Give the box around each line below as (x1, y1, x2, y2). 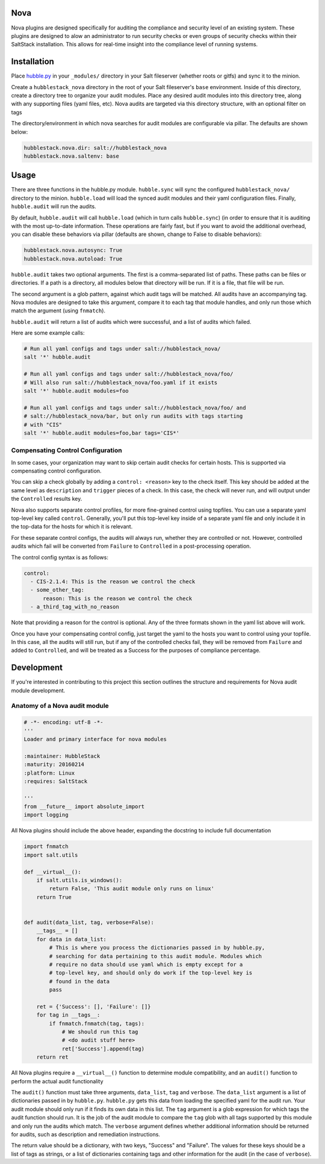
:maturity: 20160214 (23, 761, 84, 768)
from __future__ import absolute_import (23, 803, 144, 810)
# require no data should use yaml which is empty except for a (49, 961, 243, 968)
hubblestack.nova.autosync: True (23, 247, 123, 254)
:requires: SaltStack (23, 778, 88, 785)
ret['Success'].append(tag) (61, 1045, 144, 1052)
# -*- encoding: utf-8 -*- (23, 719, 104, 726)
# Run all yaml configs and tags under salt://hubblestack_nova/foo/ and (23, 404, 246, 411)
